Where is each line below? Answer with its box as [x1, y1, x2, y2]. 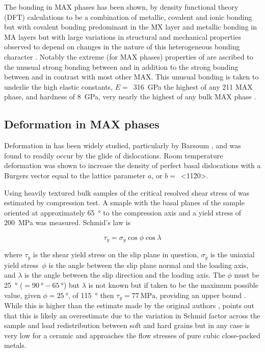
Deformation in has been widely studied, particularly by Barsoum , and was [4, 140, 241, 151]
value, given [4, 289, 41, 300]
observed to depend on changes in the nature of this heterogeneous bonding [4, 41, 240, 52]
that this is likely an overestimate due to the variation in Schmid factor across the [4, 310, 260, 320]
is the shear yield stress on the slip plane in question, [33, 249, 199, 260]
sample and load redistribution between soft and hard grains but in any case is [4, 320, 250, 331]
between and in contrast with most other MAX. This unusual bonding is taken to [4, 71, 259, 82]
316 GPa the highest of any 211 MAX [133, 81, 253, 92]
